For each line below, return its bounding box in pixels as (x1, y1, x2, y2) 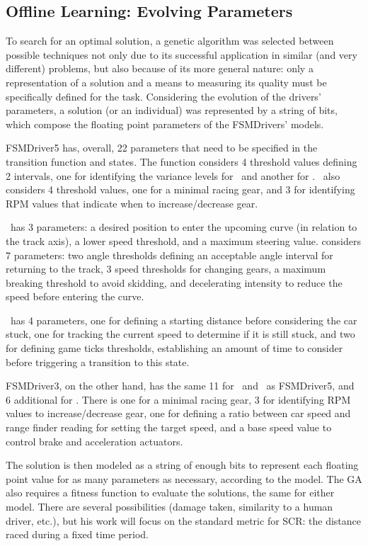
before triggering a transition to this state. (6, 354, 190, 369)
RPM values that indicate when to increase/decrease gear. (6, 195, 258, 210)
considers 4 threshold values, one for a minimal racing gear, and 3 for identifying (6, 182, 355, 197)
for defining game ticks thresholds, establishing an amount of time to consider (6, 341, 343, 356)
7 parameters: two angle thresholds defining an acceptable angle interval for (6, 247, 333, 262)
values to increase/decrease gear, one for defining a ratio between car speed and (6, 406, 351, 421)
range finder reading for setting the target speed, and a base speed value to (6, 420, 332, 435)
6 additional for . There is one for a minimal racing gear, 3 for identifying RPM (6, 392, 351, 406)
